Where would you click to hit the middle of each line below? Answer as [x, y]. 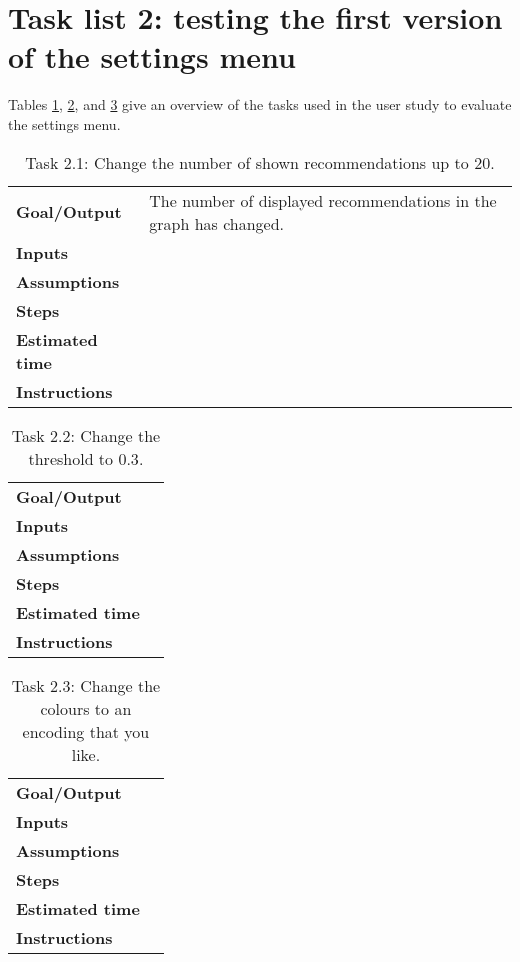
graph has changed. [217, 223]
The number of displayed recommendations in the [323, 200]
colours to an [86, 708]
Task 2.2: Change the [86, 435]
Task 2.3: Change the [86, 685]
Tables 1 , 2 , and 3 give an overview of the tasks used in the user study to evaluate [260, 104]
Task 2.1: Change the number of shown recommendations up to [247, 162]
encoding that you [86, 731]
